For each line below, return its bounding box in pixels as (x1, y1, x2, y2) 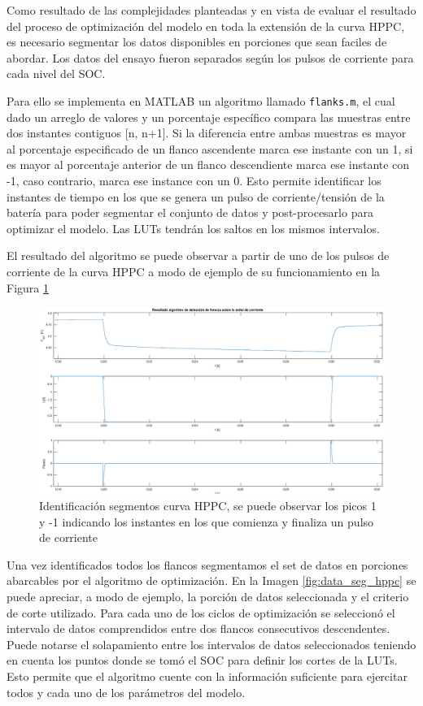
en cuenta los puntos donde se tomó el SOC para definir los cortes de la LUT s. (7, 652, 398, 669)
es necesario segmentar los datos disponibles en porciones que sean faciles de (7, 33, 387, 50)
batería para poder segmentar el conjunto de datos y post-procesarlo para (7, 204, 373, 221)
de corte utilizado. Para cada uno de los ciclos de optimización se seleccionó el (7, 604, 395, 621)
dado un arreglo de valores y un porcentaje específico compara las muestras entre (7, 108, 411, 125)
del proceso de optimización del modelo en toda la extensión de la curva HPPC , (7, 17, 405, 34)
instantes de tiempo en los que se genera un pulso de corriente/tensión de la (7, 188, 385, 205)
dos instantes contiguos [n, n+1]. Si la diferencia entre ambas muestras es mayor (7, 124, 407, 141)
